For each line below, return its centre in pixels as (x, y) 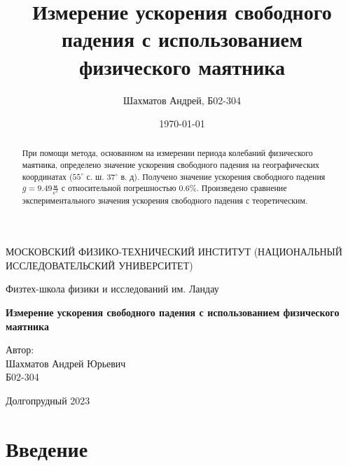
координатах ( (47, 176)
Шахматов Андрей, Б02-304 (182, 100)
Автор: (20, 349)
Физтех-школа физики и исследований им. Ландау (112, 289)
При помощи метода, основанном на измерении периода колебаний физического (167, 153)
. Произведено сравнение (242, 188)
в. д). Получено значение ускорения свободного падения (223, 176)
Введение (47, 448)
